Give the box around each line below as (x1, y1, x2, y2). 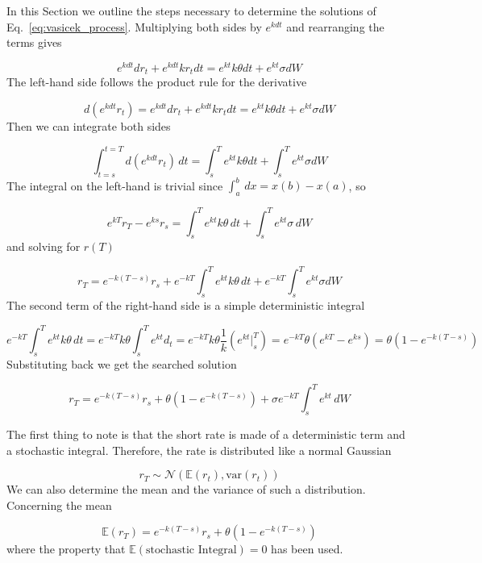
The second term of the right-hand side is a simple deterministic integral (6, 297, 365, 314)
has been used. (271, 540, 343, 557)
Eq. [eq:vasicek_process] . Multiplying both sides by (6, 18, 262, 35)
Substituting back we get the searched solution (6, 356, 237, 373)
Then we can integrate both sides (6, 117, 171, 134)
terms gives (6, 34, 62, 51)
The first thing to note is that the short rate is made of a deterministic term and (6, 426, 405, 443)
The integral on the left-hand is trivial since (6, 177, 223, 194)
